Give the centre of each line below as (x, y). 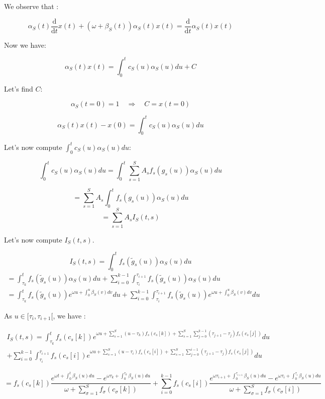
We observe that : (31, 6)
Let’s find (19, 88)
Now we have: (25, 45)
